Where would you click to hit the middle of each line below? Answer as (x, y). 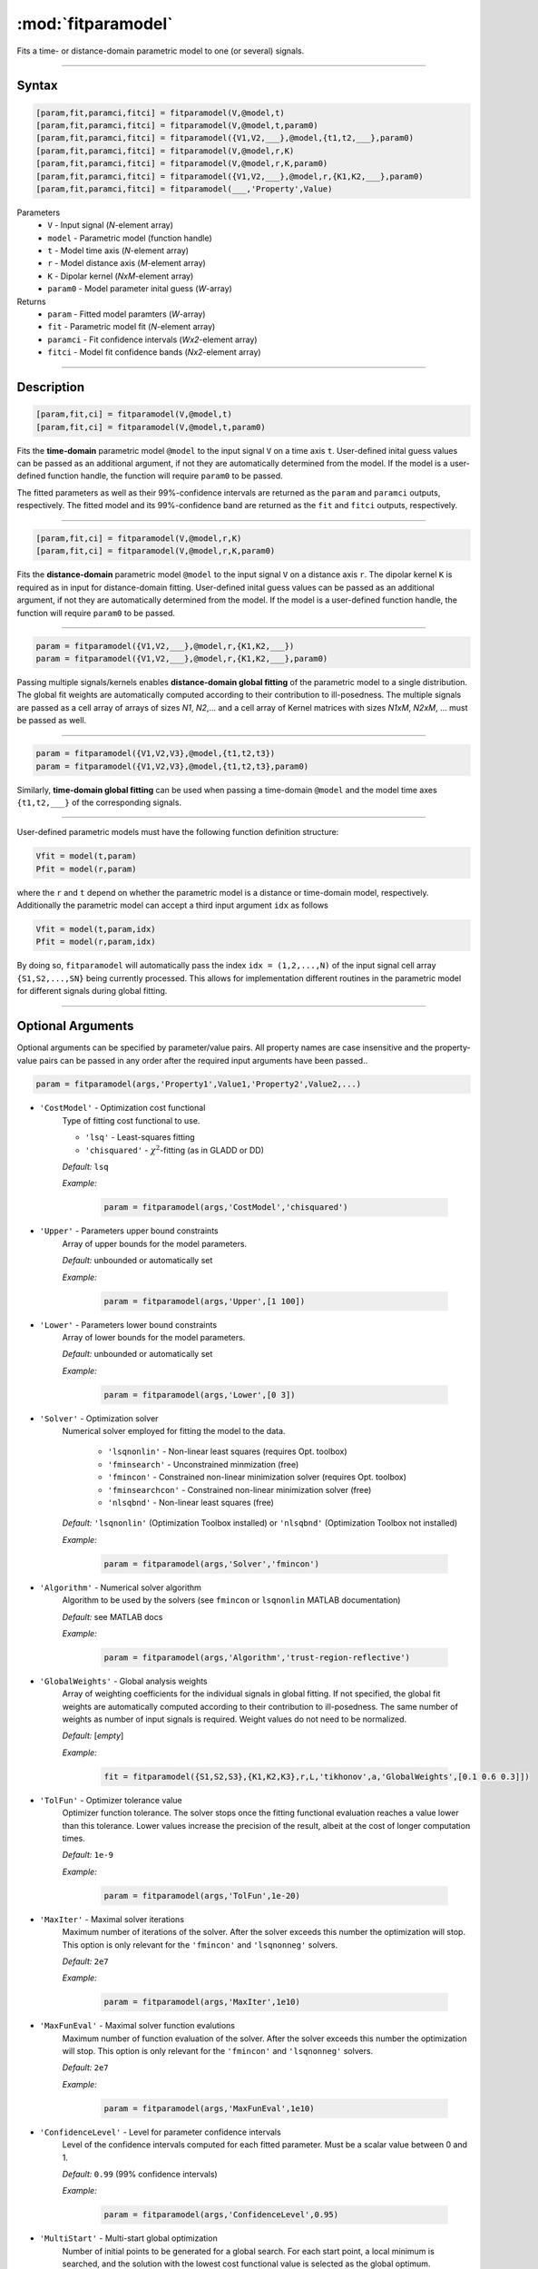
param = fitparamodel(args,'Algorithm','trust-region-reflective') (257, 1657)
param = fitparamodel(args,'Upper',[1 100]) (205, 1301)
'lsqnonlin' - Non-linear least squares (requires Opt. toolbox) (228, 1451)
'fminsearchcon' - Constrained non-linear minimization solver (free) (240, 1489)
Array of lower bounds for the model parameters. (154, 1337)
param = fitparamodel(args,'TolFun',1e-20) (202, 1896)
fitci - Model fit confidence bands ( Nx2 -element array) (155, 352)
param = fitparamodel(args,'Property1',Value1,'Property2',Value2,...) (199, 1084)
